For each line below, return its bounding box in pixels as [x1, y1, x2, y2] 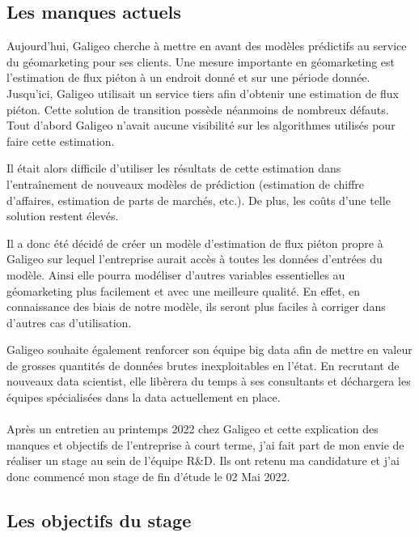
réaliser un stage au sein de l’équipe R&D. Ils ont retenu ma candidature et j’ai [6, 452, 400, 469]
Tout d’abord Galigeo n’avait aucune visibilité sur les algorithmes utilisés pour [6, 117, 396, 134]
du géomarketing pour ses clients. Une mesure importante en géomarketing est [6, 53, 396, 70]
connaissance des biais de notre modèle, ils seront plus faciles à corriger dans [6, 298, 386, 315]
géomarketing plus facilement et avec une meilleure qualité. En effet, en [6, 282, 361, 299]
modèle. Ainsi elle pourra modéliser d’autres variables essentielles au [6, 266, 345, 283]
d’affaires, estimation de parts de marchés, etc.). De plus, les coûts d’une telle [6, 191, 391, 208]
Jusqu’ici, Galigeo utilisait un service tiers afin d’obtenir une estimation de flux [6, 84, 400, 101]
